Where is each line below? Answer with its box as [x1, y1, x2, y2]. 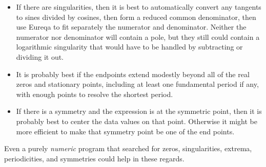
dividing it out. [16, 51, 64, 62]
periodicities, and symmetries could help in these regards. [4, 153, 185, 163]
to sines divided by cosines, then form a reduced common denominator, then [16, 11, 256, 22]
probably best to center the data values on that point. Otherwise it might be [16, 115, 257, 126]
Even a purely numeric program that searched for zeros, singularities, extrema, [4, 143, 252, 154]
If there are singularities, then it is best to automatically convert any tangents [16, 2, 261, 12]
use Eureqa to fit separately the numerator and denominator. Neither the [16, 21, 247, 32]
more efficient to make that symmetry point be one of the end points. [16, 126, 235, 136]
